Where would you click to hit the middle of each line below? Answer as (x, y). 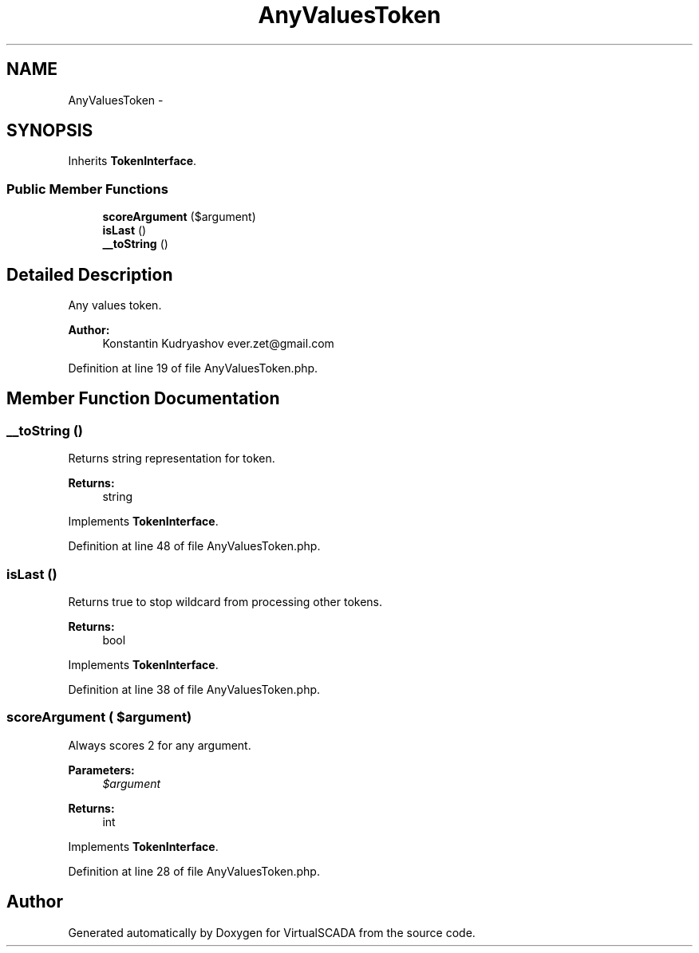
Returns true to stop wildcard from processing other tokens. (225, 602)
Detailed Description (90, 274)
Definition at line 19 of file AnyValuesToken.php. (193, 368)
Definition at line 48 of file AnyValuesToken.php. (194, 546)
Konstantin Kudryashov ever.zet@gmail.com (218, 344)
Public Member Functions (87, 189)
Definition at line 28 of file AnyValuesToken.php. (194, 871)
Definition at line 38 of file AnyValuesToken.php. (194, 689)
